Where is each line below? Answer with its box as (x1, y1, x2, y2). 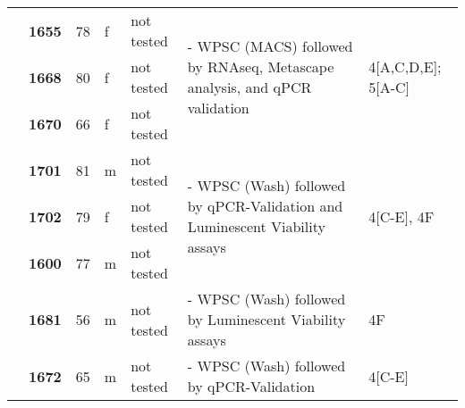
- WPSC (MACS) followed (187, 36, 353, 56)
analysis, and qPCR (187, 77, 312, 97)
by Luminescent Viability (187, 309, 346, 329)
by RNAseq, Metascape (187, 56, 334, 77)
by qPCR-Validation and (187, 196, 343, 216)
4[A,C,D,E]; (368, 56, 442, 77)
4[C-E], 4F (368, 205, 435, 227)
